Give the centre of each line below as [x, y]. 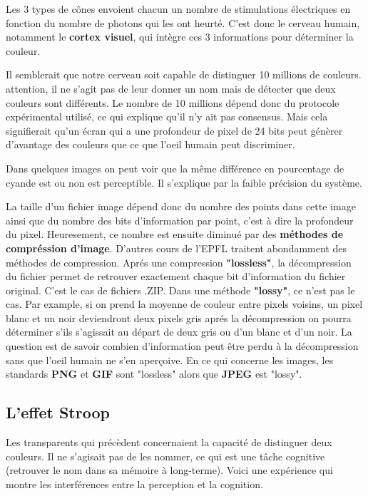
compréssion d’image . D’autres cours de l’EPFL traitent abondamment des [176, 248]
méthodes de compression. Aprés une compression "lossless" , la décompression [179, 262]
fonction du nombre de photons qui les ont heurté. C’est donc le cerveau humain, [183, 22]
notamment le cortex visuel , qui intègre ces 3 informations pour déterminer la [180, 37]
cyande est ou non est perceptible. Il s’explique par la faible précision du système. [184, 182]
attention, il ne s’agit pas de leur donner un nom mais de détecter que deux [171, 88]
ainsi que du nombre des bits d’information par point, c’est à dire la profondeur [180, 220]
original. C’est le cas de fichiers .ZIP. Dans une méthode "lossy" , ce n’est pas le [180, 290]
